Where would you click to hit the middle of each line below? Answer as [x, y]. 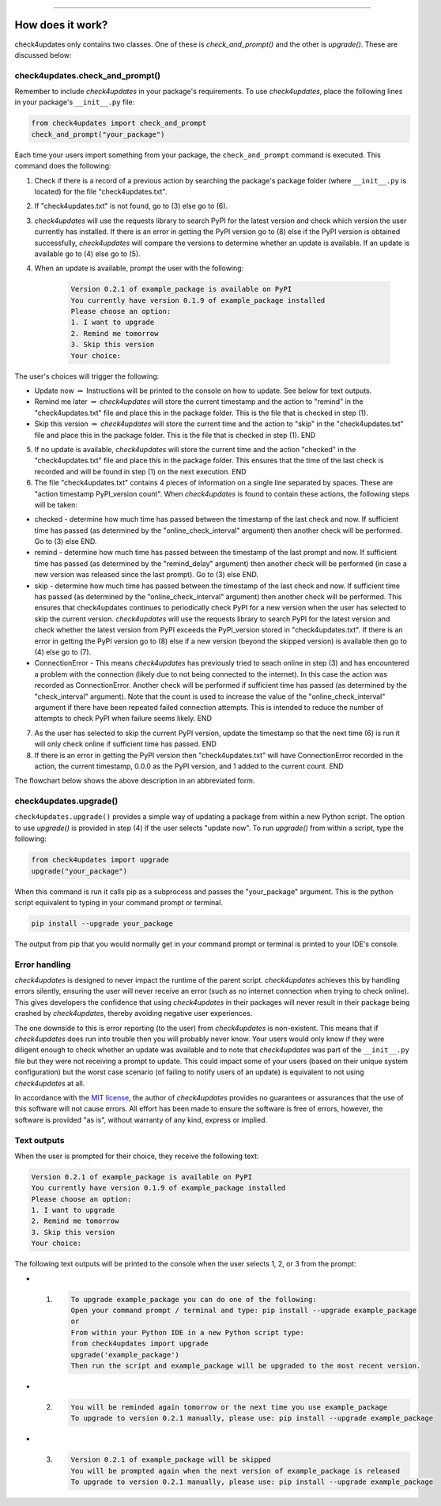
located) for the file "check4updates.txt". [101, 191]
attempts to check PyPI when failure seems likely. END [123, 719]
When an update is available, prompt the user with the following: [139, 268]
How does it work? [61, 25]
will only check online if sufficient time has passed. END [126, 744]
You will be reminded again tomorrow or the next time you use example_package [229, 1407]
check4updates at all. [50, 1083]
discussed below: [43, 55]
